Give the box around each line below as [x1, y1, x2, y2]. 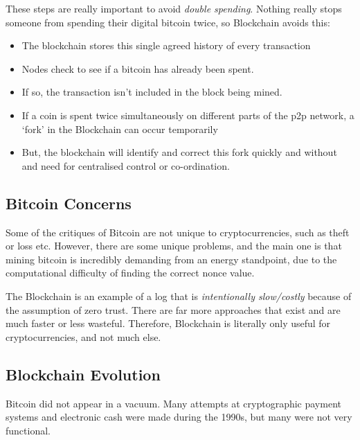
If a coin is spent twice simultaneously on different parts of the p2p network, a [21, 107, 354, 122]
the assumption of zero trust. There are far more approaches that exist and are [6, 302, 341, 317]
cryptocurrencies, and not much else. [6, 329, 161, 344]
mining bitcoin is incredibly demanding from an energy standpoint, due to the [6, 252, 337, 266]
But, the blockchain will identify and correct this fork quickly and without [21, 145, 337, 159]
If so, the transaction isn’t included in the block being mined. [21, 85, 282, 99]
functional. [6, 423, 51, 437]
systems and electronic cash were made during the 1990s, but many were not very [6, 410, 352, 424]
